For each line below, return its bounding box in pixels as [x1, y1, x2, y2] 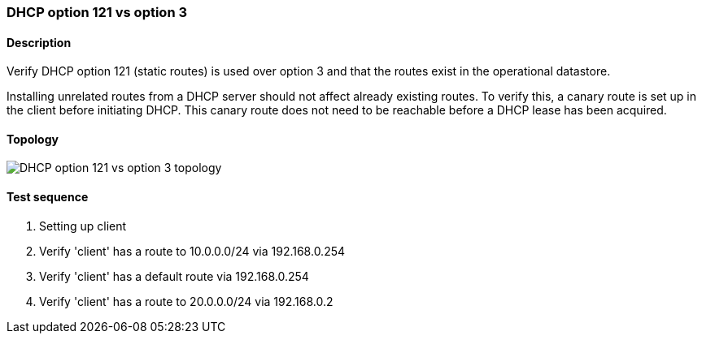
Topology [7, 131, 59, 146]
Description [7, 35, 72, 49]
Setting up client [39, 218, 127, 233]
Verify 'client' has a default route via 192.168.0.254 [39, 269, 309, 283]
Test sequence [7, 190, 89, 204]
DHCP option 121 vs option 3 [7, 4, 188, 20]
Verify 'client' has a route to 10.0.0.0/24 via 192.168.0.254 [39, 243, 346, 258]
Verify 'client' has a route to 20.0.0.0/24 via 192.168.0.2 [39, 294, 334, 308]
